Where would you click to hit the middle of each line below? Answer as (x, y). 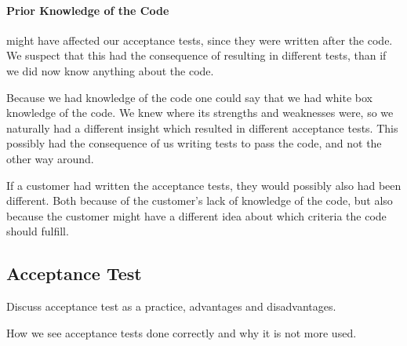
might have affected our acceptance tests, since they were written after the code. (200, 40)
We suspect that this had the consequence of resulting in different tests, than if (196, 55)
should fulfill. (38, 231)
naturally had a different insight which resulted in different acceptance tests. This (202, 127)
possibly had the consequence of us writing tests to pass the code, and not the (194, 143)
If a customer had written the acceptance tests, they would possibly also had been (204, 185)
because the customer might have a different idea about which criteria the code (196, 215)
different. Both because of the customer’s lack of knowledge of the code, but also (200, 200)
